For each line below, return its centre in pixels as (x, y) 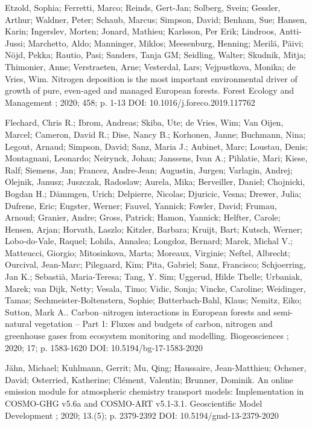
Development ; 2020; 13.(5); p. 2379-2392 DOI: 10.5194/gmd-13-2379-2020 (142, 415)
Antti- (290, 31)
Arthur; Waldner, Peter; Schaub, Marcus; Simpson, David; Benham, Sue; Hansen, (156, 19)
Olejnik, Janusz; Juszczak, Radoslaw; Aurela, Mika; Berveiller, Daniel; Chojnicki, (155, 182)
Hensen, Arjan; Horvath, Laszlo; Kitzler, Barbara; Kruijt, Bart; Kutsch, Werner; (154, 229)
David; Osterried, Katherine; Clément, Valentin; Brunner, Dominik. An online (149, 379)
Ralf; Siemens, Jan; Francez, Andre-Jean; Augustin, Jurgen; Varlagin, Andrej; (149, 169)
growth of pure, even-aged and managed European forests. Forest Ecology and (149, 90)
